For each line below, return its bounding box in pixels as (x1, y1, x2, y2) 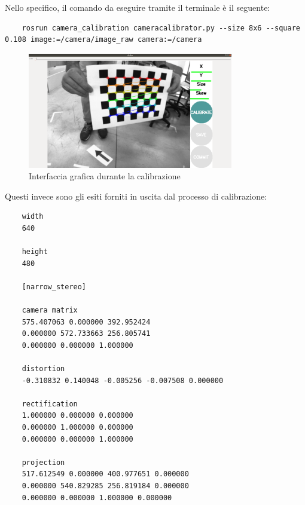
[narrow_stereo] (22, 282, 87, 291)
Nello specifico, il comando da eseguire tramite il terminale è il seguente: (5, 1, 270, 13)
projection (22, 458, 65, 467)
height (22, 247, 48, 256)
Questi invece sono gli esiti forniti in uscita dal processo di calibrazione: (5, 189, 267, 202)
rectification (22, 399, 78, 408)
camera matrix (22, 306, 78, 315)
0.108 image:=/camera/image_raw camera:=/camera (5, 35, 202, 44)
